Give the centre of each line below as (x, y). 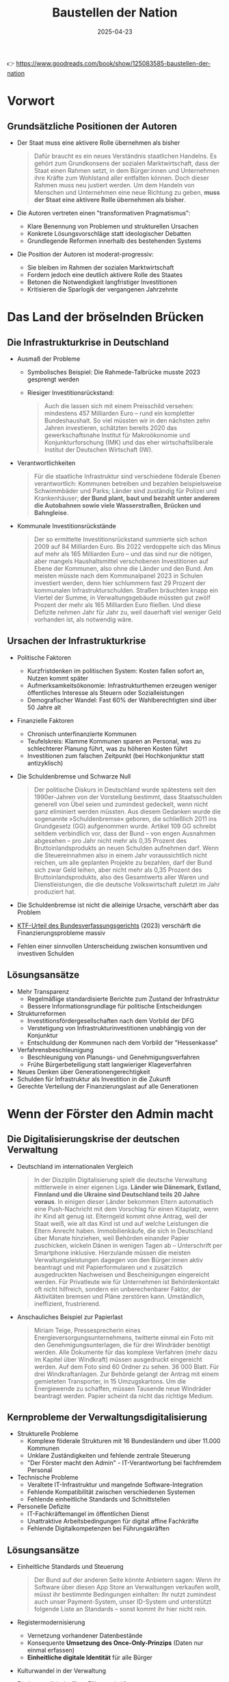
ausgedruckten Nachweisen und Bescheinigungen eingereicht (122, 1275)
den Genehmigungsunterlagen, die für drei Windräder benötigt (122, 1345)
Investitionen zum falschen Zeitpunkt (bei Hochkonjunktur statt (116, 755)
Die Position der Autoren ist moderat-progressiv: (85, 254)
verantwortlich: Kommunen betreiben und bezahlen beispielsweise (128, 483)
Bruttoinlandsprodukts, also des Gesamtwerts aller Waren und (121, 877)
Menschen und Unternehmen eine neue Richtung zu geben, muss (127, 192)
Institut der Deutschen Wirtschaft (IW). (98, 449)
